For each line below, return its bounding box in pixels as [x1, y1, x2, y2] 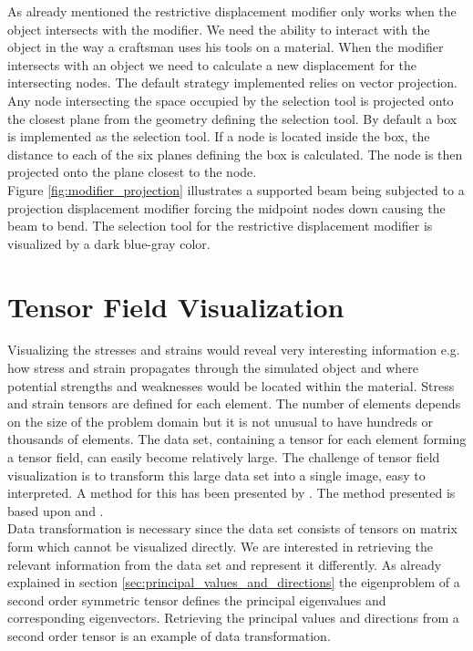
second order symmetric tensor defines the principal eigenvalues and [7, 590, 386, 609]
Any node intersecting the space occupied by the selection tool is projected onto [7, 90, 454, 109]
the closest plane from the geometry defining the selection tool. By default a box [7, 108, 458, 128]
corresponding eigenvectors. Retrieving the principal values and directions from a [7, 608, 459, 627]
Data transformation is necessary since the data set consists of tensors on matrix [7, 519, 458, 538]
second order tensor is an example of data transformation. [7, 625, 331, 645]
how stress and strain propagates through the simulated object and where [7, 358, 418, 377]
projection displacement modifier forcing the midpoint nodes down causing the [7, 198, 446, 217]
